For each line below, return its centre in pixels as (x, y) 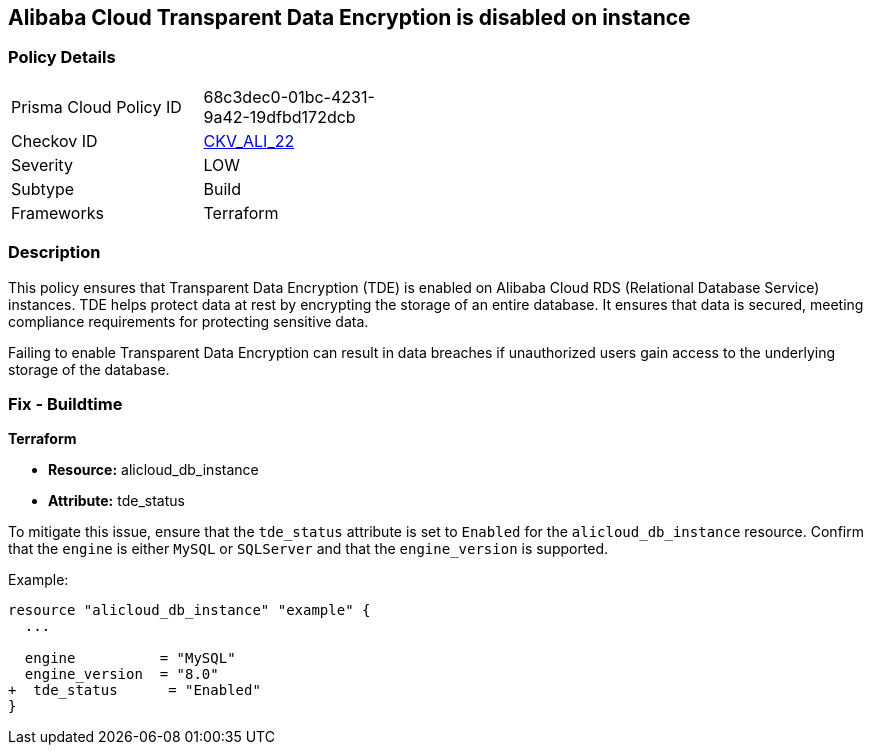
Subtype (43, 188)
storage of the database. (89, 369)
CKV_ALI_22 (249, 140)
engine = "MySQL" (130, 658)
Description (54, 252)
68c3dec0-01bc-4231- (289, 96)
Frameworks (57, 212)
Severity (42, 164)
